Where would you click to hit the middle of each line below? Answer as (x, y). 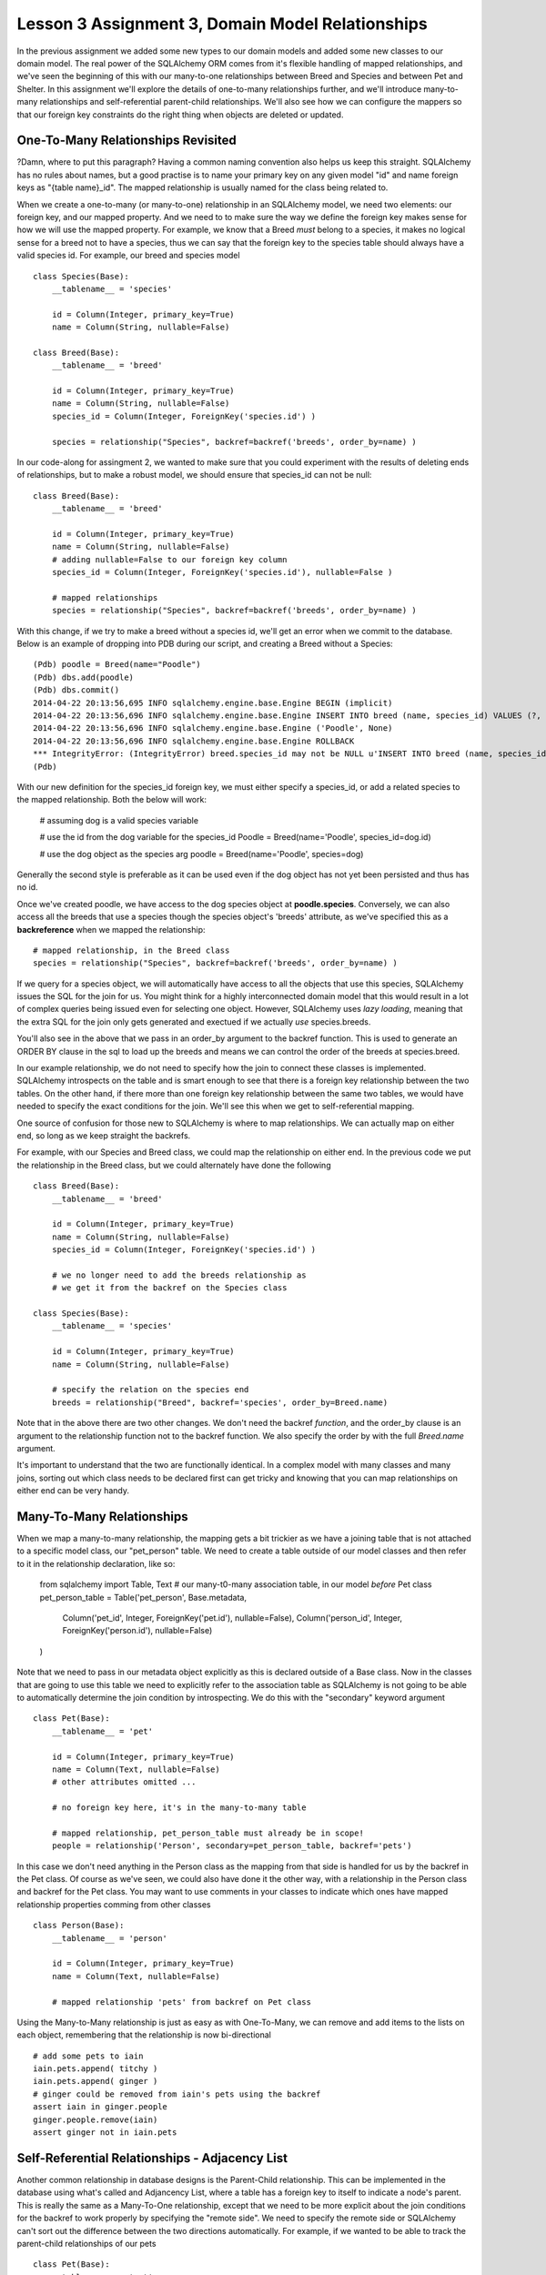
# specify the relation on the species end (150, 1390)
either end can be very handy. (73, 1491)
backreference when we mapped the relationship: (111, 929)
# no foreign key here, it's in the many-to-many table (179, 1808)
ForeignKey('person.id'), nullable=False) (137, 1631)
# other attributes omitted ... (124, 1782)
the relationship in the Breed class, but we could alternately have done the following (174, 1165)
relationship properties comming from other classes (114, 1904)
